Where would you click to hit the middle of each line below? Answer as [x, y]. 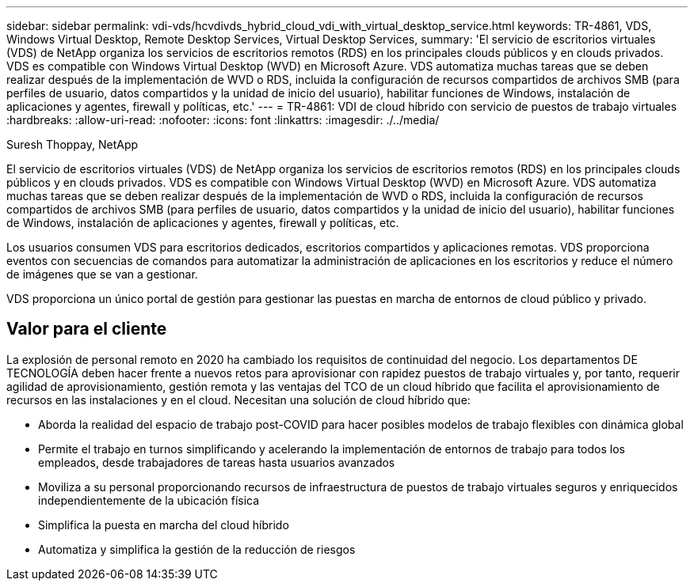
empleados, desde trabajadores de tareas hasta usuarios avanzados [217, 462]
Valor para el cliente [87, 329]
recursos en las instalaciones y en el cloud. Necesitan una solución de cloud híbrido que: [238, 400]
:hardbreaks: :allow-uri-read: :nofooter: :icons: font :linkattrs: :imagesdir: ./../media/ [223, 120]
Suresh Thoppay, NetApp [72, 144]
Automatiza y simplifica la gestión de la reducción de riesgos [197, 549]
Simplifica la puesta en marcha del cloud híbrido [164, 525]
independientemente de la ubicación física [149, 500]
